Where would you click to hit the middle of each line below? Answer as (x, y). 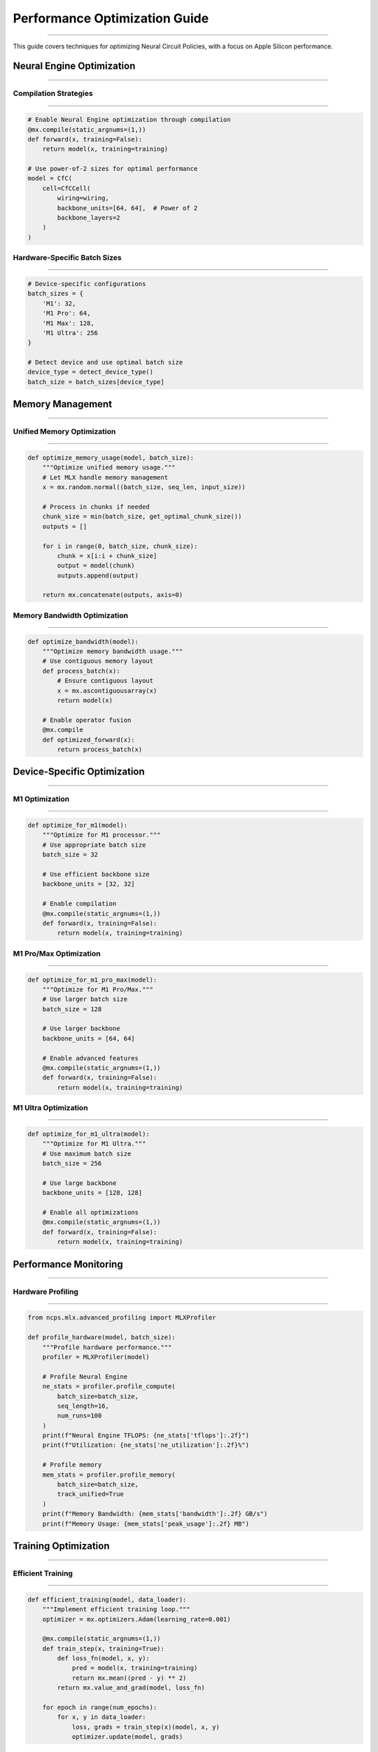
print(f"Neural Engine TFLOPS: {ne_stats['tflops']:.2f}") (146, 1436)
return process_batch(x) (100, 749)
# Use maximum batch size (87, 1154)
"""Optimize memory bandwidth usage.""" (113, 651)
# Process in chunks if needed (96, 507)
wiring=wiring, (83, 198)
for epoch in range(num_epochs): (100, 1707)
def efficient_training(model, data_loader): (107, 1599)
